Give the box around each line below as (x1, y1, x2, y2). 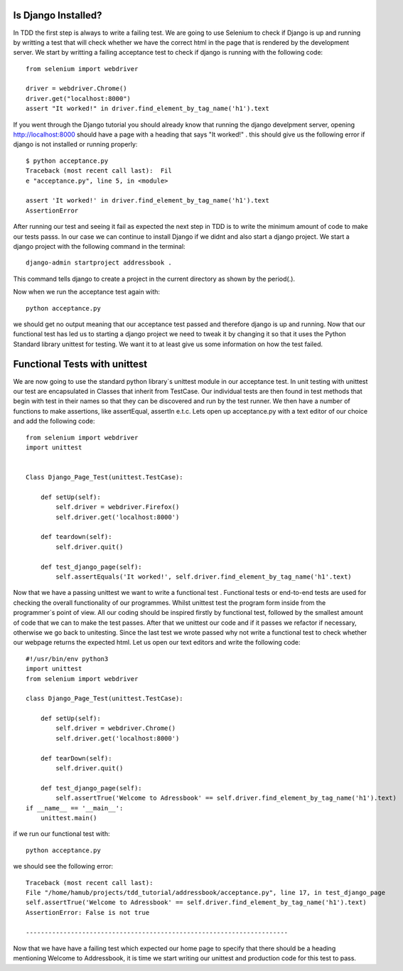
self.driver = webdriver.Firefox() (55, 503, 180, 511)
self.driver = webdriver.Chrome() (55, 724, 176, 732)
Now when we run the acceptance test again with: (13, 288, 160, 296)
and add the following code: (13, 417, 95, 426)
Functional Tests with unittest (13, 358, 148, 370)
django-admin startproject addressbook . (26, 259, 172, 267)
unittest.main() (40, 814, 97, 822)
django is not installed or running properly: (13, 140, 138, 149)
